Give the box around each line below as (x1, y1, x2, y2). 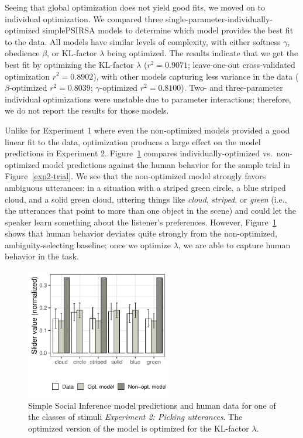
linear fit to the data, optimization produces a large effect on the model (5, 135, 261, 148)
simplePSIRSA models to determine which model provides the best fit (42, 24, 294, 36)
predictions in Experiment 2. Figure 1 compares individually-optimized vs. (5, 147, 273, 159)
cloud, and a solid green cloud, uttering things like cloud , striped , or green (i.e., (5, 193, 287, 205)
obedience (5, 47, 40, 59)
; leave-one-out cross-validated (187, 58, 295, 70)
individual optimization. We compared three (5, 12, 163, 25)
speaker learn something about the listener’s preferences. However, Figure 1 (5, 215, 277, 228)
